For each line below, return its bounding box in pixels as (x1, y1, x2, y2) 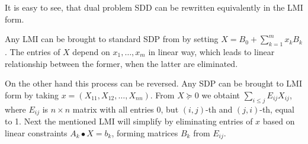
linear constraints (5, 126, 68, 139)
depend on (72, 45, 110, 57)
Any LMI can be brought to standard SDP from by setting (5, 33, 219, 45)
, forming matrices (111, 126, 178, 139)
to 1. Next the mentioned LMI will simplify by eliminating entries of (5, 115, 253, 127)
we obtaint (201, 88, 240, 101)
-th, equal (259, 103, 294, 115)
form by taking (5, 88, 59, 101)
